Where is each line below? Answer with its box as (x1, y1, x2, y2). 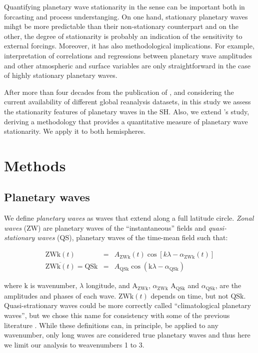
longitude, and (85, 280, 130, 291)
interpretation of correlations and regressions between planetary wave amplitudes (4, 50, 252, 60)
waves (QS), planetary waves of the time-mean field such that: (37, 232, 228, 243)
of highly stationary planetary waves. (4, 70, 117, 80)
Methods (4, 155, 66, 175)
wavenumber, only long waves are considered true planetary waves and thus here (4, 330, 250, 340)
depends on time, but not (150, 290, 228, 301)
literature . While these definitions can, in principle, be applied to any (4, 320, 218, 330)
